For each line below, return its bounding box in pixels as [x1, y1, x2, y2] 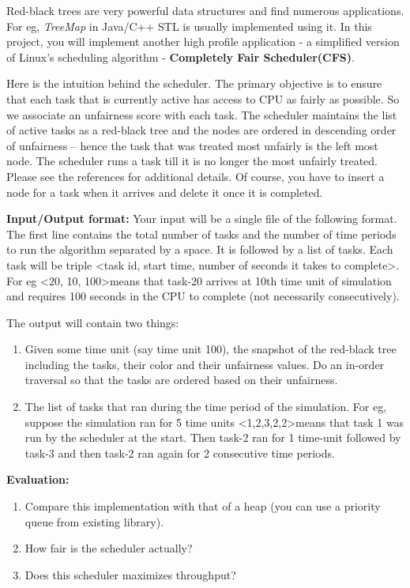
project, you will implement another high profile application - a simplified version [6, 33, 400, 50]
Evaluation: [6, 471, 70, 488]
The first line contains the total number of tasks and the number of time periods [6, 225, 397, 242]
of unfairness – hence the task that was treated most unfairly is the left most [6, 137, 378, 153]
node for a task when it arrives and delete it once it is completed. [6, 183, 323, 200]
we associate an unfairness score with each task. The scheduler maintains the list [6, 106, 397, 122]
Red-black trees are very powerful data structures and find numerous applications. [6, 2, 404, 18]
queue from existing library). [24, 513, 164, 530]
